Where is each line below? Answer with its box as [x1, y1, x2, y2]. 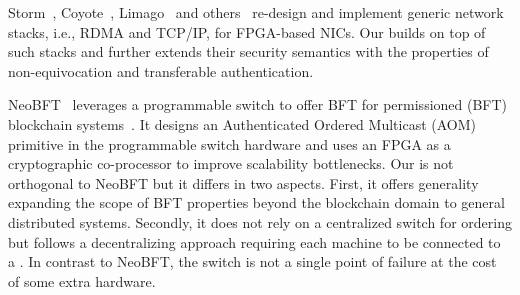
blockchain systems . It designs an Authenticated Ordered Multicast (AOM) [8, 113, 476, 134]
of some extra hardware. [8, 270, 156, 291]
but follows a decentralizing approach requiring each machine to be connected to [8, 231, 501, 252]
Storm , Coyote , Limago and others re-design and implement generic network [8, 2, 504, 22]
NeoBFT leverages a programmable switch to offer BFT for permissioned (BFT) [8, 94, 508, 115]
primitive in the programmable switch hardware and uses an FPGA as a [8, 133, 451, 154]
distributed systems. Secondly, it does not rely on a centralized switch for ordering [8, 211, 512, 232]
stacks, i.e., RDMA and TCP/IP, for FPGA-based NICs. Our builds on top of [8, 21, 486, 42]
